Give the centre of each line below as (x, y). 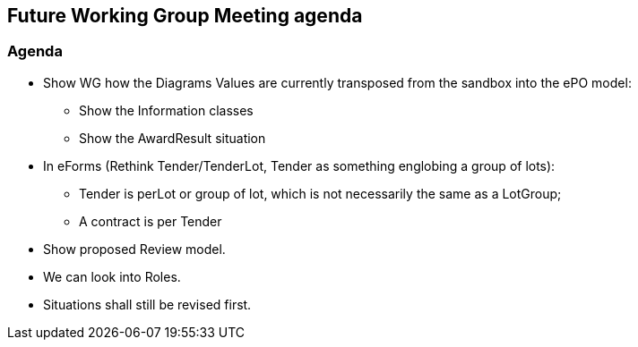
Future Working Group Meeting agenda (185, 16)
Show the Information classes (166, 110)
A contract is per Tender (151, 221)
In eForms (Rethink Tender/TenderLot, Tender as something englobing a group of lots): (299, 165)
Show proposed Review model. (134, 249)
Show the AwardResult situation (172, 138)
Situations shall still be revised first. (147, 304)
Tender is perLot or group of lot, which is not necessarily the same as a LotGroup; (320, 193)
